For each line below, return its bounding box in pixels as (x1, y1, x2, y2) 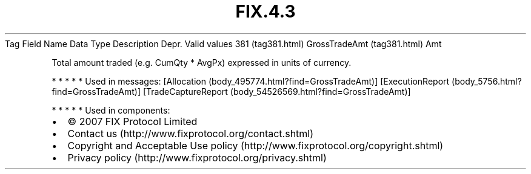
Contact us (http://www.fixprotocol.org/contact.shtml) (67, 127, 314, 140)
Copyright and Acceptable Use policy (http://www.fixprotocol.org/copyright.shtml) (67, 139, 444, 152)
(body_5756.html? (452, 76, 522, 86)
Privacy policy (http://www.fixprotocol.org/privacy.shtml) (67, 151, 327, 164)
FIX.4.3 (235, 1, 296, 22)
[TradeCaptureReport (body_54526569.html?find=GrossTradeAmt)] (142, 86, 411, 97)
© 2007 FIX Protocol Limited (67, 115, 198, 127)
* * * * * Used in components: (52, 105, 170, 115)
